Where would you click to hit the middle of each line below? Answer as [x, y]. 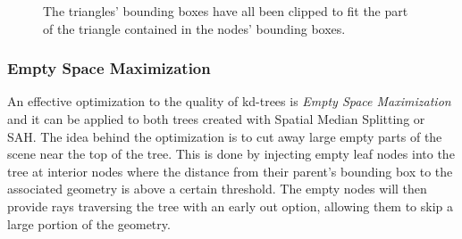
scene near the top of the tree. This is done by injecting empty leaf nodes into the [231, 154]
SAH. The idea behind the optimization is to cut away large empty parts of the [225, 136]
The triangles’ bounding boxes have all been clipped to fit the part [226, 11]
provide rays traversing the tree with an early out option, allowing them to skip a [231, 206]
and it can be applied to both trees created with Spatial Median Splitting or [216, 119]
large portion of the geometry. [89, 223]
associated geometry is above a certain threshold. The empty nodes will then [217, 189]
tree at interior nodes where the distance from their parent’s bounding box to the [230, 171]
